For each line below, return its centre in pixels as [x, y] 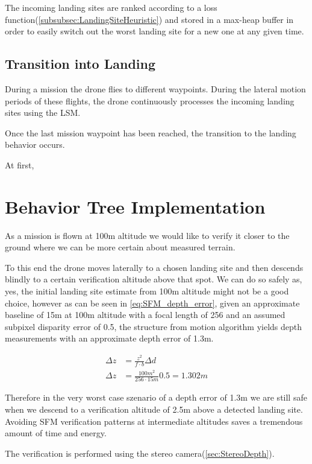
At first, [20, 164]
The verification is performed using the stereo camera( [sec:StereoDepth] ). [140, 453]
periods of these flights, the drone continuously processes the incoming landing [150, 100]
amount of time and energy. [56, 433]
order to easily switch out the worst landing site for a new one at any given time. [154, 31]
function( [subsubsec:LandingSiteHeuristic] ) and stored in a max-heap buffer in [149, 19]
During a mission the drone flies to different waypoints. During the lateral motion [155, 88]
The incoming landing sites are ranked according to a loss [111, 7]
